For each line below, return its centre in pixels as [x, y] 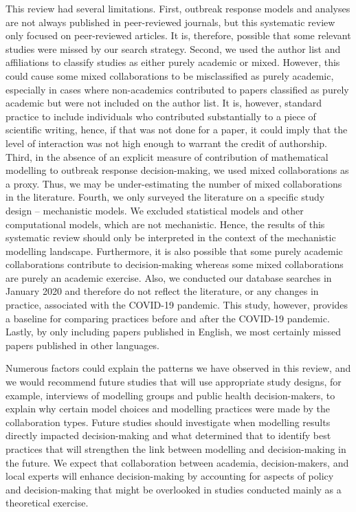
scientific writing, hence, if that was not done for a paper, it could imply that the [177, 130]
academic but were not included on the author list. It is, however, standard [164, 103]
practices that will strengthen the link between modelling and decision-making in [176, 449]
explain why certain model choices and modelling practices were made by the [168, 409]
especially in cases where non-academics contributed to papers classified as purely [177, 89]
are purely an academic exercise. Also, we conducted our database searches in [169, 277]
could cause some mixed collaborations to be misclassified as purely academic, [170, 75]
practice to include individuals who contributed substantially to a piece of [161, 116]
